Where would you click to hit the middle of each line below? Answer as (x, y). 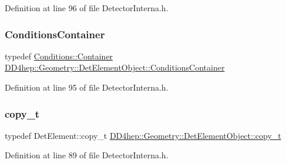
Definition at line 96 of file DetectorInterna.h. (87, 8)
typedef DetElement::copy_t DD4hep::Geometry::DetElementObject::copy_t (143, 135)
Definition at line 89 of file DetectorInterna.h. (87, 155)
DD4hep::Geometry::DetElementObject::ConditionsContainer (115, 67)
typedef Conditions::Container (59, 56)
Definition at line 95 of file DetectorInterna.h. (87, 87)
